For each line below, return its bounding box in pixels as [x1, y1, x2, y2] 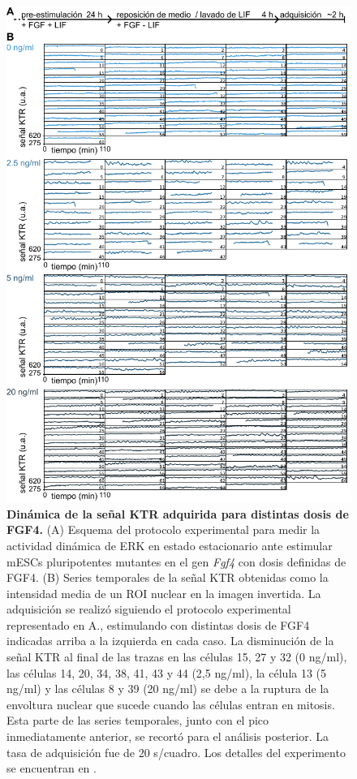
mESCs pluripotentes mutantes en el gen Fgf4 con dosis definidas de [6, 553, 346, 570]
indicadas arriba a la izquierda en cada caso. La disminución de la [6, 632, 334, 649]
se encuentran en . [6, 760, 97, 777]
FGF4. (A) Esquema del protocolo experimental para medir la [6, 521, 320, 538]
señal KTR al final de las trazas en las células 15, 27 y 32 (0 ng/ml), [6, 648, 347, 665]
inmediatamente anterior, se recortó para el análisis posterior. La [6, 728, 329, 745]
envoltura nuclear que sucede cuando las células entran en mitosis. [6, 695, 335, 712]
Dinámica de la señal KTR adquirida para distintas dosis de [6, 505, 349, 522]
